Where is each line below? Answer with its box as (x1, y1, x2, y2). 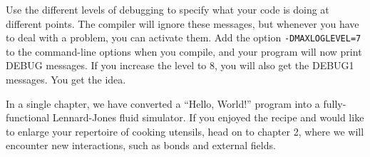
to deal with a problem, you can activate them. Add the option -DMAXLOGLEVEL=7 (6, 30, 361, 45)
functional (6, 110, 50, 125)
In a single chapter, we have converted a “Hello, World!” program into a (6, 96, 320, 111)
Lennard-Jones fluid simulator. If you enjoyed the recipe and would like (52, 110, 364, 125)
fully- (323, 96, 346, 111)
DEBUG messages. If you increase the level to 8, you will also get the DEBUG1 (6, 58, 354, 73)
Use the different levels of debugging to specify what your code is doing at (6, 2, 329, 16)
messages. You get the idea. (6, 72, 126, 87)
